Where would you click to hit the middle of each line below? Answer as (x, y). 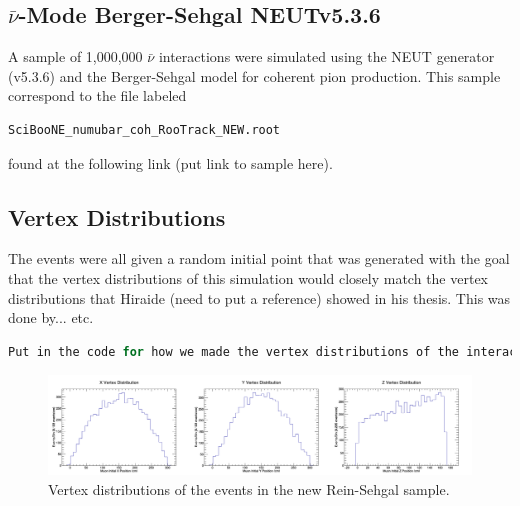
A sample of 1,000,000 (75, 56)
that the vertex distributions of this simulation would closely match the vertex (248, 277)
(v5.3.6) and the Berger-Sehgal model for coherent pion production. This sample (254, 75)
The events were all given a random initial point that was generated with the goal (259, 258)
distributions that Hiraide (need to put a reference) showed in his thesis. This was (259, 297)
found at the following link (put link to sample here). (170, 162)
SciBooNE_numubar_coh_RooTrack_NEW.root (144, 129)
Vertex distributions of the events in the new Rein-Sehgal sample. (249, 488)
